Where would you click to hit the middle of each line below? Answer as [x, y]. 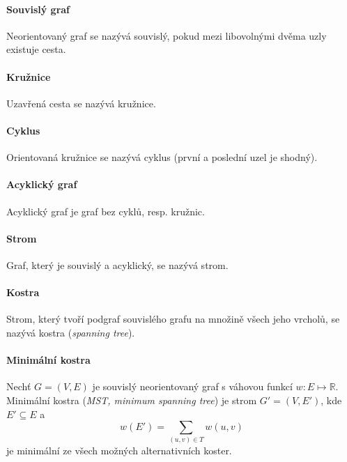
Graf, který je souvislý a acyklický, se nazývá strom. [117, 264]
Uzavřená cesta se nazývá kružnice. [81, 103]
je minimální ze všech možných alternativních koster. [119, 451]
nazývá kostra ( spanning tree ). [71, 332]
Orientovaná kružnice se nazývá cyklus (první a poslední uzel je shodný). [162, 157]
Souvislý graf [38, 9]
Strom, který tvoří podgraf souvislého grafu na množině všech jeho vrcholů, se [173, 319]
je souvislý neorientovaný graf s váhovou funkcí [192, 386]
